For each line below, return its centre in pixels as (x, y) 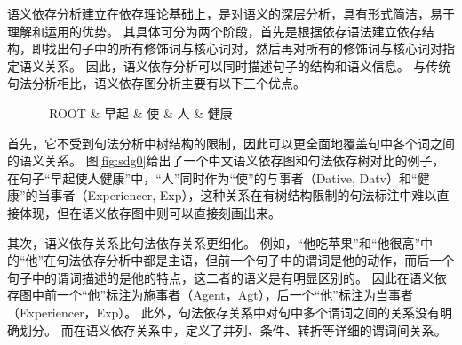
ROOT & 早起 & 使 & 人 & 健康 (140, 112)
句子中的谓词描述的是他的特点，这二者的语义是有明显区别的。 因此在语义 (221, 277)
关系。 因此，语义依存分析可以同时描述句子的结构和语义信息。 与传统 (247, 65)
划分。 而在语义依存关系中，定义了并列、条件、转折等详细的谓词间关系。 (233, 329)
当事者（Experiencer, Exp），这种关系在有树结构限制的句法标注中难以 (237, 195)
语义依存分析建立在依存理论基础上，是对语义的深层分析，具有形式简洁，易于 (231, 13)
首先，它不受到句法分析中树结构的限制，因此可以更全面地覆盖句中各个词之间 (231, 143)
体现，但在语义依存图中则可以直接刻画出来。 (150, 212)
